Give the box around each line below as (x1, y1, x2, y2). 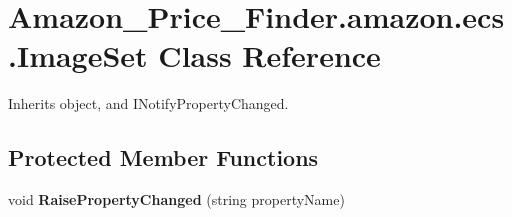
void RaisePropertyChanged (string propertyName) (8, 189, 345, 210)
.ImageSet (8, 35, 148, 76)
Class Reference (158, 35, 381, 76)
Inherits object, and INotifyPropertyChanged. (8, 93, 289, 114)
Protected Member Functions (8, 142, 319, 173)
